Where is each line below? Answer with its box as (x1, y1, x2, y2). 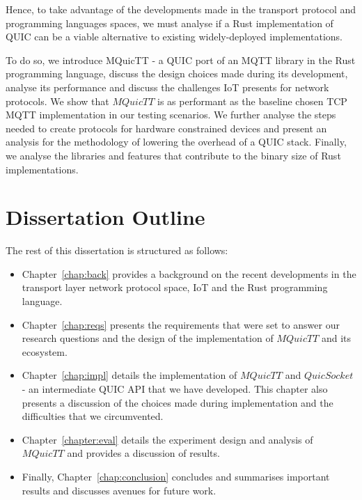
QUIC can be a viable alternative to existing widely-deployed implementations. (6, 29, 343, 44)
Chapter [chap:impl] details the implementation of (22, 368, 237, 382)
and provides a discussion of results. (67, 446, 220, 460)
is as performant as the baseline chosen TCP (157, 93, 347, 108)
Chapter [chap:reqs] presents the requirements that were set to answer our (22, 317, 340, 331)
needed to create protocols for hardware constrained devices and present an (6, 120, 327, 135)
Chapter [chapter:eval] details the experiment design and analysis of (22, 432, 313, 446)
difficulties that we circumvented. (22, 409, 164, 423)
